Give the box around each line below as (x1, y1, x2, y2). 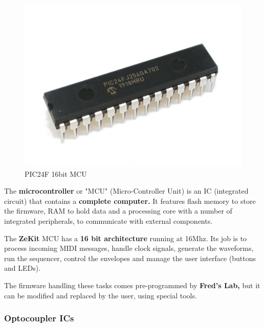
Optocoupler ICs (4, 312, 74, 324)
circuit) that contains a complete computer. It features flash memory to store (4, 195, 256, 206)
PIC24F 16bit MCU (25, 168, 87, 179)
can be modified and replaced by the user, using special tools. (4, 290, 197, 300)
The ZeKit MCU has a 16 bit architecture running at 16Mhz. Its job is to (4, 232, 247, 243)
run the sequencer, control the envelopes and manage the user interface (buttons (4, 252, 256, 263)
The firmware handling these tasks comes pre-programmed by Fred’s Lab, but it (4, 279, 260, 290)
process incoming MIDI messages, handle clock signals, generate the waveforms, (4, 243, 254, 253)
